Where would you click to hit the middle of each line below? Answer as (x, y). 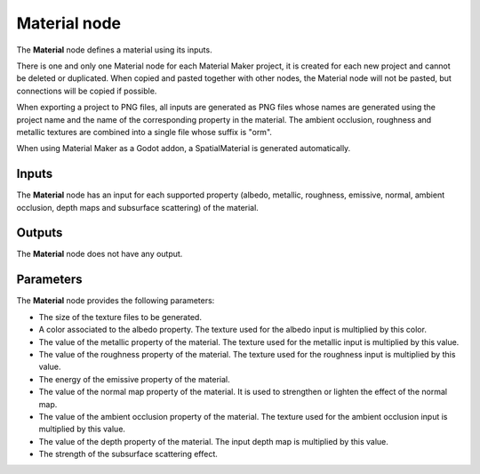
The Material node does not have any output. (100, 254)
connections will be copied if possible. (87, 91)
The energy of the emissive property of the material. (134, 379)
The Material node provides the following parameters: (116, 301)
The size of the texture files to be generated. (120, 317)
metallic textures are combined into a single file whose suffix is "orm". (144, 132)
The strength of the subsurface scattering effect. (128, 454)
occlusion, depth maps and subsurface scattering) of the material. (138, 207)
